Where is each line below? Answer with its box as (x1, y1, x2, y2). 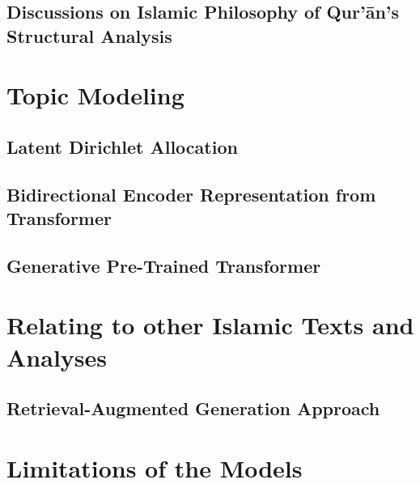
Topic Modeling (6, 79, 185, 112)
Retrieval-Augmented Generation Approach (6, 396, 380, 421)
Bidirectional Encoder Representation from (6, 181, 376, 206)
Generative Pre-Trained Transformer (6, 253, 321, 278)
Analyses (6, 340, 107, 373)
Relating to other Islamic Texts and (6, 308, 414, 342)
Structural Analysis (6, 23, 172, 48)
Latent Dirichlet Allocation (6, 134, 238, 159)
